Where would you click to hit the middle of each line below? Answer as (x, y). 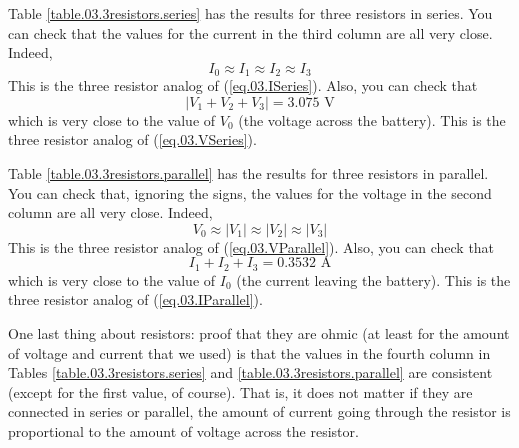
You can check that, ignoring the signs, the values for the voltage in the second (250, 192)
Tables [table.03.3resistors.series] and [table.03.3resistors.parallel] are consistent (250, 372)
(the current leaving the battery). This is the (373, 279)
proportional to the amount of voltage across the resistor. (183, 431)
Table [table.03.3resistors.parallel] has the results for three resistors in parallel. (248, 173)
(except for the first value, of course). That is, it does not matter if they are (240, 391)
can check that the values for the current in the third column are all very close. (250, 32)
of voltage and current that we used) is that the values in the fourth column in (249, 352)
